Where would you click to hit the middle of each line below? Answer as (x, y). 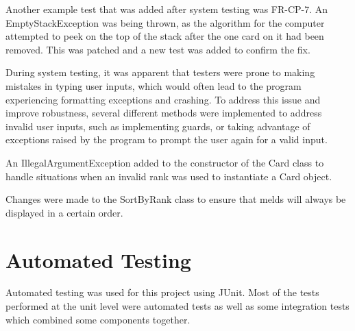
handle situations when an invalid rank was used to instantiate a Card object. (169, 176)
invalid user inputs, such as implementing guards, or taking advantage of (158, 126)
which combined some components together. (98, 319)
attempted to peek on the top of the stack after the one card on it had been (165, 36)
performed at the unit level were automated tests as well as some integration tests (177, 306)
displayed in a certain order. (64, 212)
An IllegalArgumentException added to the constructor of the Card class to (165, 162)
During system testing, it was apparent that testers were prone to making (160, 72)
